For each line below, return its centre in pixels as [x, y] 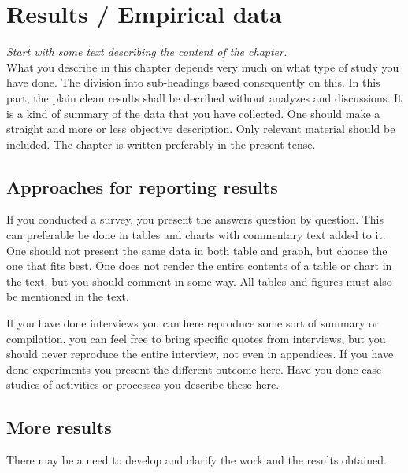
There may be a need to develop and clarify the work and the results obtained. [197, 460]
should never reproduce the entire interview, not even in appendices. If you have [200, 354]
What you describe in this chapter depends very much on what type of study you [203, 67]
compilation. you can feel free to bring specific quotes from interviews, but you [196, 338]
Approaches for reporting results [142, 186]
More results [59, 427]
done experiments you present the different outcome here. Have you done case [194, 369]
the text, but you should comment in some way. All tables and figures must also [199, 281]
